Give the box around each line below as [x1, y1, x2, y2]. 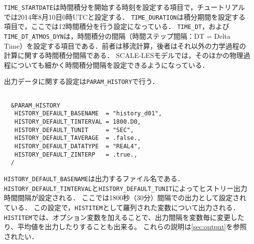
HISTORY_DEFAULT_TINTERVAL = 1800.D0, [14, 118, 141, 126]
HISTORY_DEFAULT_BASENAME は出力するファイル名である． [4, 173, 184, 183]
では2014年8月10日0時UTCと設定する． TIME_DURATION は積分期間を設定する [4, 11, 246, 22]
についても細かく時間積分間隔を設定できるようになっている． [10, 59, 209, 70]
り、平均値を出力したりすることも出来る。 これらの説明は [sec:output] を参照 [4, 221, 247, 232]
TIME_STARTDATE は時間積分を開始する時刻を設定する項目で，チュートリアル [4, 2, 245, 12]
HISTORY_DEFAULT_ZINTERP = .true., [14, 151, 138, 158]
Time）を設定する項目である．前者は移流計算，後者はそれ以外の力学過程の [4, 40, 246, 51]
